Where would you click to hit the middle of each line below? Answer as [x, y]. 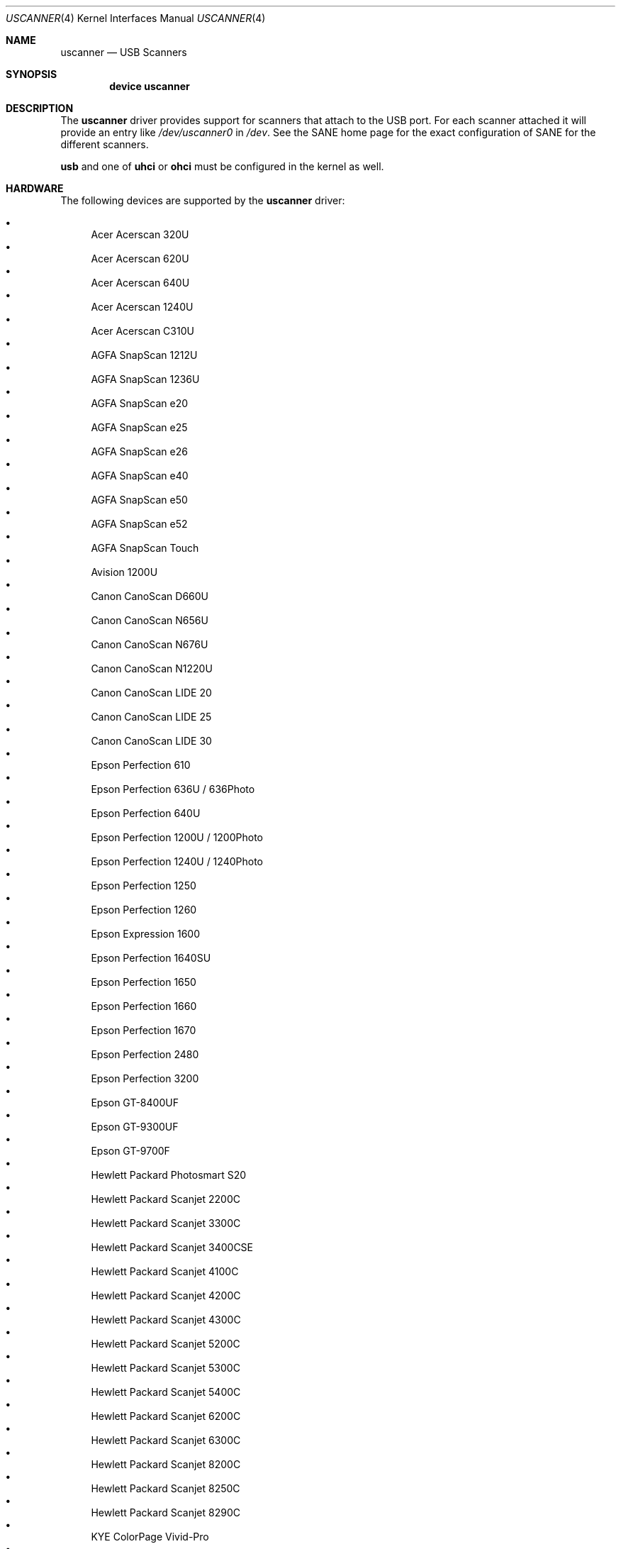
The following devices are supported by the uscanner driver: [203, 200]
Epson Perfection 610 [141, 765]
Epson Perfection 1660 [144, 1006]
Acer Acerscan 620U [140, 259]
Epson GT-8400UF [135, 1103]
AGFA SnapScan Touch [145, 548]
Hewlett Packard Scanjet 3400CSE [172, 1247]
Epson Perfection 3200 [145, 1078]
